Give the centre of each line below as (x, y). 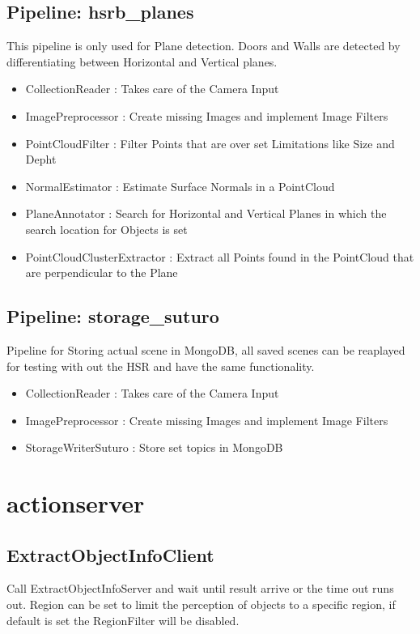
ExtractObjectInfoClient (110, 554)
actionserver (76, 503)
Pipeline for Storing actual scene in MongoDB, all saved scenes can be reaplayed (206, 349)
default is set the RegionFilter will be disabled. (123, 620)
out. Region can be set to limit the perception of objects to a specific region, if (201, 604)
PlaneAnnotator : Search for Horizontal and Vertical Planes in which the (206, 213)
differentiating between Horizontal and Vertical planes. (142, 61)
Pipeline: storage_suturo (113, 316)
